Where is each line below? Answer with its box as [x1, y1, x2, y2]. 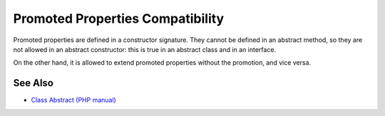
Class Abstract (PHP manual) [31, 96, 117, 105]
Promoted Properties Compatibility [13, 11, 225, 26]
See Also [13, 77, 53, 89]
